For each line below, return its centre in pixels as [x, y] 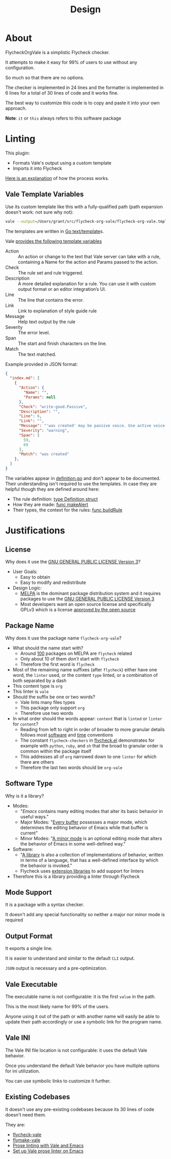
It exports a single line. [29, 948]
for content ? [25, 724]
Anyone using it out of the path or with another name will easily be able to [82, 1016]
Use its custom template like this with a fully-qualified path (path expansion [84, 207]
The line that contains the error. [51, 300]
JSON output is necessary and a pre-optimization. [56, 968]
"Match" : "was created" [44, 454]
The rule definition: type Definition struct [55, 499]
